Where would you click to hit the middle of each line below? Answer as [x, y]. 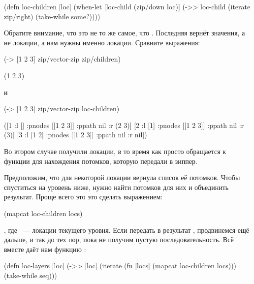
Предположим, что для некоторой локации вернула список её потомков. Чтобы [122, 177]
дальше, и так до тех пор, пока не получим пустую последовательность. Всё [119, 239]
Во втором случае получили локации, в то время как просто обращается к [115, 151]
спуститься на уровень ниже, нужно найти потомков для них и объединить [116, 187]
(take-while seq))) [31, 275]
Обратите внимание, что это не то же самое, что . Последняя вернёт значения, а [125, 33]
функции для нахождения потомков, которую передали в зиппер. [101, 161]
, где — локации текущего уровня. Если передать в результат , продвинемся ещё [127, 230]
